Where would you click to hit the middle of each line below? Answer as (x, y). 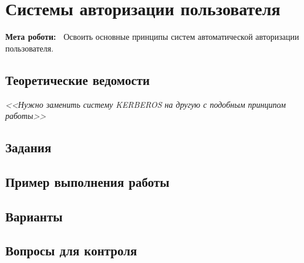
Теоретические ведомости (78, 79)
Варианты (34, 216)
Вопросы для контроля (71, 250)
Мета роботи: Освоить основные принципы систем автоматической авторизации (152, 37)
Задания (28, 147)
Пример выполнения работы (87, 181)
